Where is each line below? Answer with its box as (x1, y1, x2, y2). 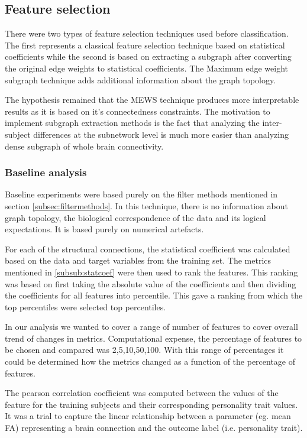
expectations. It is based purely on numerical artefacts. (5, 223, 204, 235)
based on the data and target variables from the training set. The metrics (5, 254, 272, 267)
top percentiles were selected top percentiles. (5, 300, 166, 313)
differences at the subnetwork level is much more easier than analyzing (33, 128, 289, 140)
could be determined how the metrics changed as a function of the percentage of (5, 355, 296, 368)
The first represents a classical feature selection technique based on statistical (5, 38, 285, 51)
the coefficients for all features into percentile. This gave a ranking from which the (5, 289, 303, 301)
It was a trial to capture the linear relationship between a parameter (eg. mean (5, 410, 291, 422)
